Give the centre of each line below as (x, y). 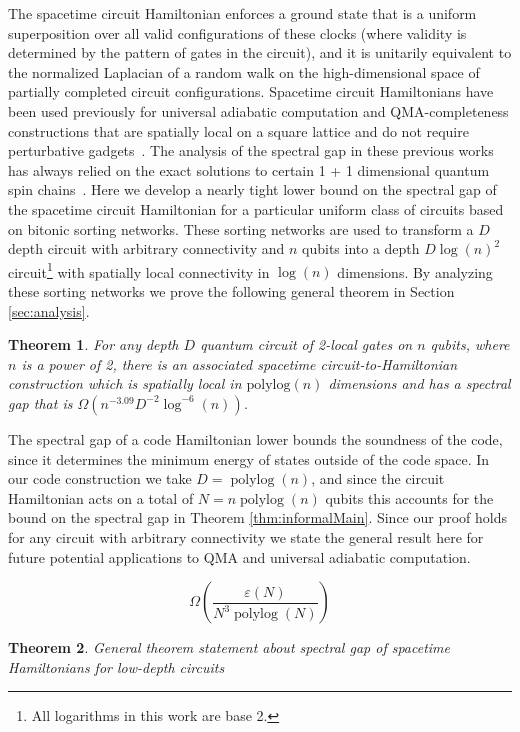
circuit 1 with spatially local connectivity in (139, 270)
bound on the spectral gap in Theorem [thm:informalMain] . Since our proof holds (258, 517)
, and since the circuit (378, 478)
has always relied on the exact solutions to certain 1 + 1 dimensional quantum (249, 169)
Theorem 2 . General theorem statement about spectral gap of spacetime (229, 647)
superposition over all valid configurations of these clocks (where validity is (237, 32)
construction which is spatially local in (125, 383)
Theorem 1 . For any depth (93, 344)
